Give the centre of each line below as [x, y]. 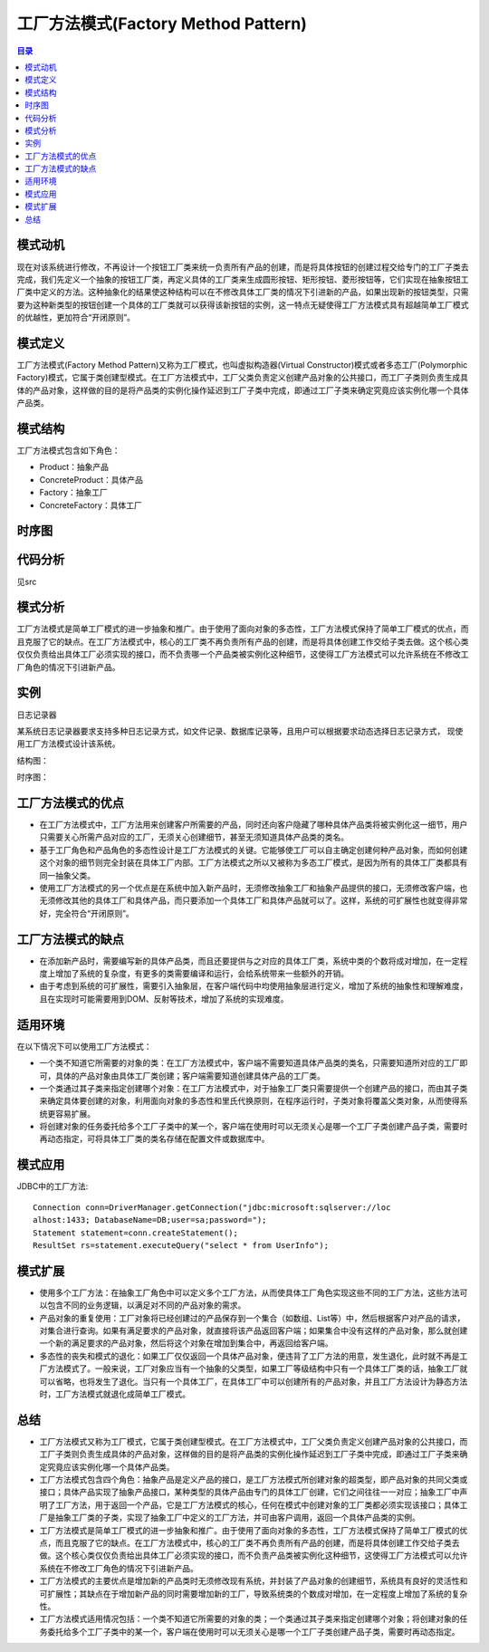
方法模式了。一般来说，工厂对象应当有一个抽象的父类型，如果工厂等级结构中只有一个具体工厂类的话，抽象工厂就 [257, 1369]
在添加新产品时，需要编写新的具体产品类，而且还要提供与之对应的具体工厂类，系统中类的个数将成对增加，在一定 [249, 961]
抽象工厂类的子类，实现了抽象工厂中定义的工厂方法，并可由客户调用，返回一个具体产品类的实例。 [237, 1518]
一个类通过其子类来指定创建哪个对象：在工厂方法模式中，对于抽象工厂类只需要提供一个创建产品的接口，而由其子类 [254, 1088]
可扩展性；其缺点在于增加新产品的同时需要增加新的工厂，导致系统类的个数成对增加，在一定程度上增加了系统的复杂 [254, 1593]
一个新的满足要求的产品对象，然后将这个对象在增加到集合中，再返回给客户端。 [186, 1343]
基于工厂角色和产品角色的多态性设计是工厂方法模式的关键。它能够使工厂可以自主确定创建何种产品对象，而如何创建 [254, 850]
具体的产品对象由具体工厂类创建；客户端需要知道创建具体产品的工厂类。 [190, 1076]
